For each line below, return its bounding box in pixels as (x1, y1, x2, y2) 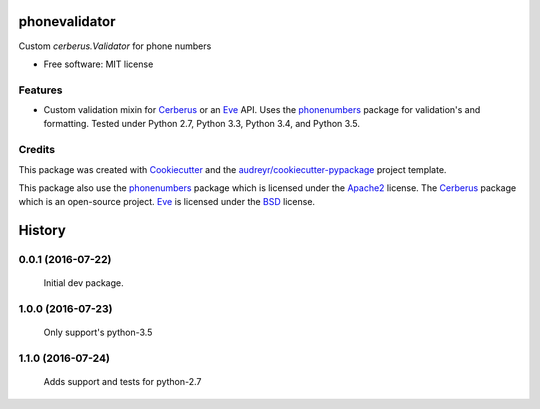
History (18, 222, 67, 239)
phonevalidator (18, 13, 116, 30)
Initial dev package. (43, 277, 124, 289)
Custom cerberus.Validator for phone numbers (18, 40, 212, 52)
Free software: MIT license (43, 58, 154, 70)
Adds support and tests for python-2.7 (43, 376, 202, 388)
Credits (18, 143, 55, 157)
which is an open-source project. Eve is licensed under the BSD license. (18, 196, 315, 208)
